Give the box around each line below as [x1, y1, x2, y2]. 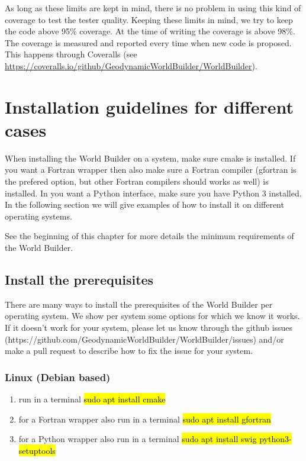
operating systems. [5, 209, 72, 222]
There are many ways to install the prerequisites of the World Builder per [5, 298, 273, 310]
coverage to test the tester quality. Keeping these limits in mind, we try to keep [5, 13, 293, 25]
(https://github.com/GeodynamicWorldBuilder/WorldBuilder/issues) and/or [5, 333, 284, 345]
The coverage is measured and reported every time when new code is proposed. [5, 36, 292, 49]
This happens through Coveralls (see [5, 48, 137, 60]
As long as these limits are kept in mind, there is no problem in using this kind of [5, 2, 301, 14]
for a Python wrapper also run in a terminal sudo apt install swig [18, 433, 257, 445]
